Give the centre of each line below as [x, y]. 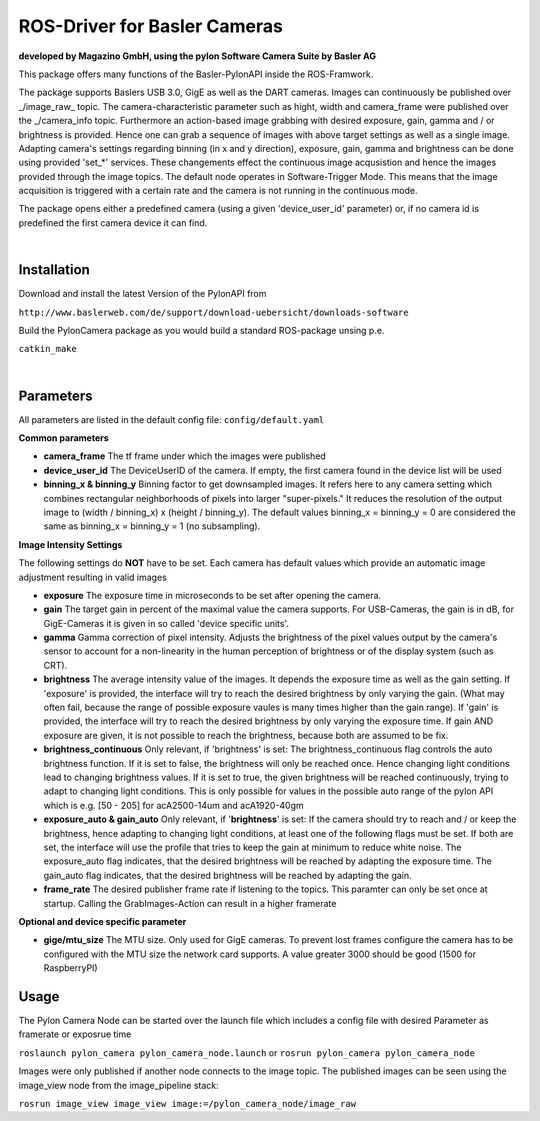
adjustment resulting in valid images [92, 577]
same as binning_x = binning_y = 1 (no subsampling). [152, 526]
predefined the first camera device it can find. [113, 222]
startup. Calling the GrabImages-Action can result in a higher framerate [190, 903]
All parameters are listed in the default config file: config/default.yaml [171, 419]
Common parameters [63, 438]
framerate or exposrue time [75, 1034]
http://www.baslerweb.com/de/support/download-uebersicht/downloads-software [213, 312]
